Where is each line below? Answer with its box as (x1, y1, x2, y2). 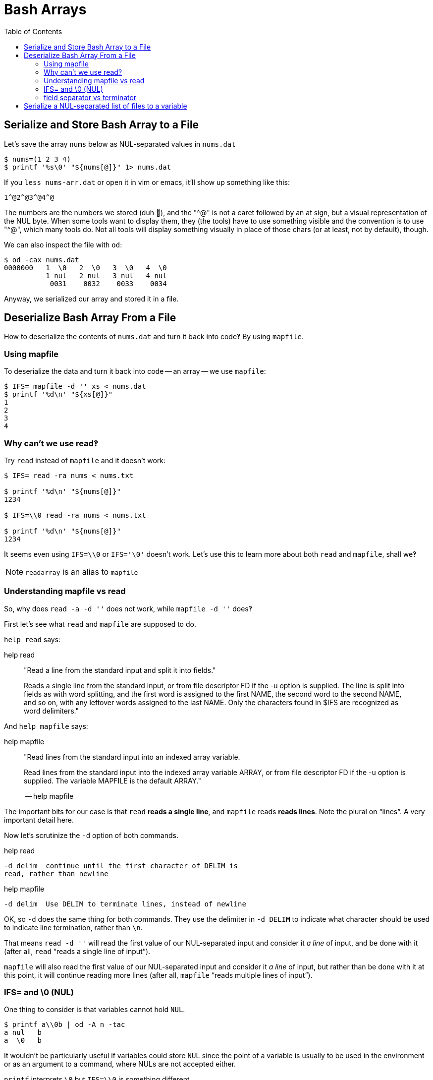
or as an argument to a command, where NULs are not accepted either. (4, 1060, 236, 1069)
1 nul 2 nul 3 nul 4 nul (46, 271, 167, 280)
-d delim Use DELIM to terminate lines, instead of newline (4, 900, 246, 908)
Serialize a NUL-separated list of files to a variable (24, 101, 187, 110)
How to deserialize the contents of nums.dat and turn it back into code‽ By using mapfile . (4, 332, 304, 341)
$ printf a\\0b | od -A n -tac (4, 1020, 125, 1029)
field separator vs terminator (44, 93, 137, 102)
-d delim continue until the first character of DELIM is (4, 861, 238, 870)
